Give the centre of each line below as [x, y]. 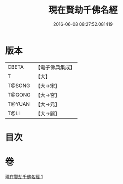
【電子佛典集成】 [55, 67]
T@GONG [19, 94]
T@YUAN [19, 104]
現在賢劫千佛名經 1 [24, 177]
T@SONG [19, 86]
